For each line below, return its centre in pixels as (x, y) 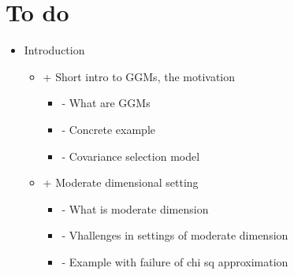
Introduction (54, 50)
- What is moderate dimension (135, 208)
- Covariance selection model (131, 156)
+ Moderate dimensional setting (121, 182)
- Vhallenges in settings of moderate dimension (175, 235)
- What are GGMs (106, 103)
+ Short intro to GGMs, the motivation (139, 76)
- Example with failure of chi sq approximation (175, 261)
